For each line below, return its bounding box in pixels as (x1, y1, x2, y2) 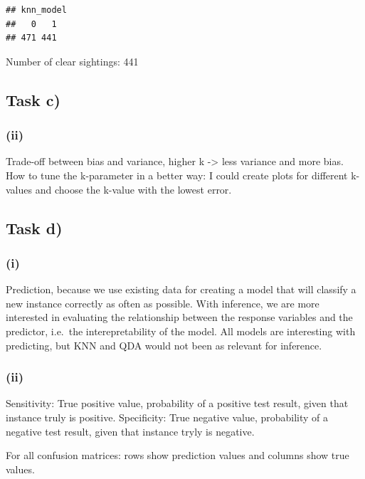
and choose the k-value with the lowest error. (35, 181, 232, 196)
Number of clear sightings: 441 (6, 53, 139, 68)
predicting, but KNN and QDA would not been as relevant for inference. (6, 337, 322, 352)
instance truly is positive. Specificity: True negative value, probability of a (6, 409, 329, 424)
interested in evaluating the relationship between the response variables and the (6, 310, 353, 325)
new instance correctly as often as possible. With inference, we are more (6, 295, 319, 310)
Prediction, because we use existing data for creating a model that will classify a (6, 282, 356, 297)
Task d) (6, 216, 63, 238)
